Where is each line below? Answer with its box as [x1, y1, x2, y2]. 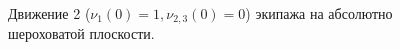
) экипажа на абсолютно [245, 3, 393, 23]
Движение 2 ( [8, 3, 91, 23]
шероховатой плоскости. [8, 23, 155, 44]
